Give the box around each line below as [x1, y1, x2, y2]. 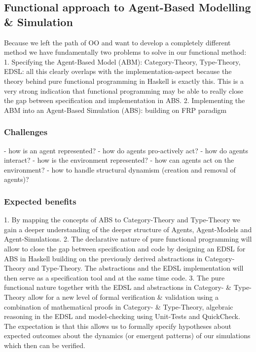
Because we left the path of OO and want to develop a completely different [4, 37, 231, 47]
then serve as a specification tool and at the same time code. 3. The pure [4, 272, 225, 282]
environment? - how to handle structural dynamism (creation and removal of [4, 164, 236, 175]
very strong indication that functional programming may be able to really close [4, 85, 243, 96]
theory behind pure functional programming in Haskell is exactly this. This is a [4, 75, 244, 86]
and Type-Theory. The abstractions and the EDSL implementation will [28, 263, 244, 273]
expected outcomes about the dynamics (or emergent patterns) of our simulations [4, 330, 251, 341]
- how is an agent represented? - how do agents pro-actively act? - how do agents [4, 145, 248, 155]
